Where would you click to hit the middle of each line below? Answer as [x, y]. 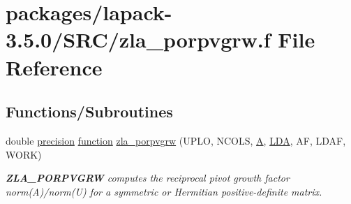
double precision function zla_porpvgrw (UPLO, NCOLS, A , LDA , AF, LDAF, [176, 140]
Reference [54, 67]
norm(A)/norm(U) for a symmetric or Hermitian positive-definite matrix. [164, 191]
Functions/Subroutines [89, 111]
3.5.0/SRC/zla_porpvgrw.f [138, 39]
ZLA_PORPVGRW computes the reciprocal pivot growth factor [148, 178]
